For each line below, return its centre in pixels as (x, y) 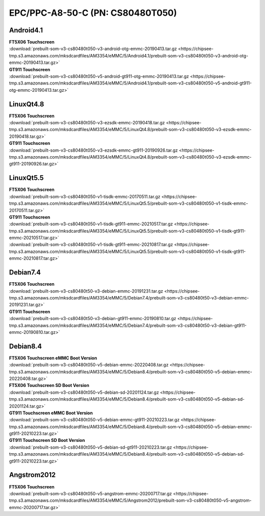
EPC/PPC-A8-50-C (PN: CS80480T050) (93, 13)
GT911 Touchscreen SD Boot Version (47, 440)
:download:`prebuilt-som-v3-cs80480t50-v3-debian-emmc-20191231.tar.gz (86, 291)
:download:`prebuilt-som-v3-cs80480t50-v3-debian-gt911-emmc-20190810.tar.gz (93, 319)
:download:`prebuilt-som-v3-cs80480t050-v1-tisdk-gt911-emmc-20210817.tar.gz (91, 244)
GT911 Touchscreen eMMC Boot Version (51, 413)
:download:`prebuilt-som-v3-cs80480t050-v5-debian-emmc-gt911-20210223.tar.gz (94, 420)
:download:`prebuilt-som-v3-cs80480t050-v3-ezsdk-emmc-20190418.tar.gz (87, 123)
